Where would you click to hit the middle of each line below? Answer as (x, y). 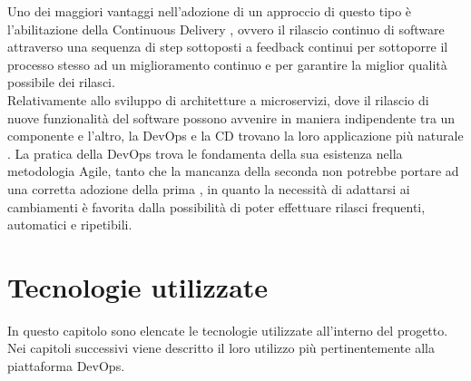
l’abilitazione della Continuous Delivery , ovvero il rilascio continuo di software (226, 29)
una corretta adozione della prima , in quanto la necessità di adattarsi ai (209, 188)
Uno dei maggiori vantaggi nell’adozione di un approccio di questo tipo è (210, 11)
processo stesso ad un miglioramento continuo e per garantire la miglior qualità (227, 64)
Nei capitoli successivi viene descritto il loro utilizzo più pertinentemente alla (221, 348)
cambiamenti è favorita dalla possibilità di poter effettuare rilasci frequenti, (216, 206)
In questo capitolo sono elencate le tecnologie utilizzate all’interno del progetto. (228, 330)
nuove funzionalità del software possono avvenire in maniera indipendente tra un (231, 117)
